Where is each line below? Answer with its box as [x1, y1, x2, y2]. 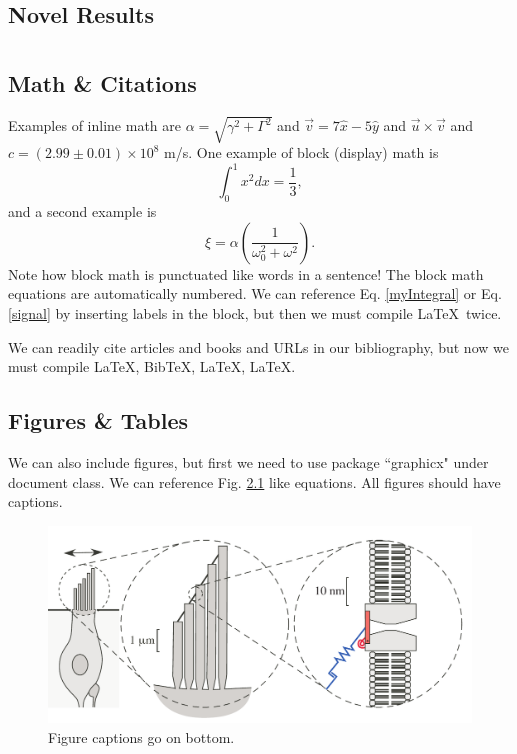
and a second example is [8, 201, 157, 222]
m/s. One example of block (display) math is [164, 142, 439, 163]
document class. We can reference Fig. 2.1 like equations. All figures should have [8, 471, 501, 492]
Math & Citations [8, 67, 197, 98]
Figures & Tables [8, 405, 189, 436]
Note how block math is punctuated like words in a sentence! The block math [8, 263, 484, 284]
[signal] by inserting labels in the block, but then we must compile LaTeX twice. [8, 303, 502, 323]
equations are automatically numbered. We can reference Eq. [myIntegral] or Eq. [8, 283, 502, 304]
